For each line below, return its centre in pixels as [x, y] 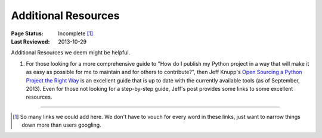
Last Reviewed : [30, 41]
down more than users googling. [61, 125]
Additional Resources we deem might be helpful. [71, 53]
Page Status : [27, 33]
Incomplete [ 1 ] [76, 33]
